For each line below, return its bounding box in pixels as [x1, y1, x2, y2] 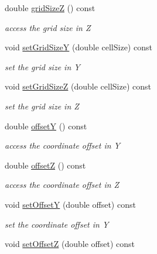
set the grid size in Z [5, 99, 79, 112]
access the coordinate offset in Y [5, 139, 120, 152]
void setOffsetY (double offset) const [5, 198, 136, 210]
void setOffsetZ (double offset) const [5, 238, 135, 250]
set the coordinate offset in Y [5, 218, 109, 230]
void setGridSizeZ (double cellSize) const [5, 80, 151, 92]
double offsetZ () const [5, 159, 86, 171]
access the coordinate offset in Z [5, 179, 120, 191]
